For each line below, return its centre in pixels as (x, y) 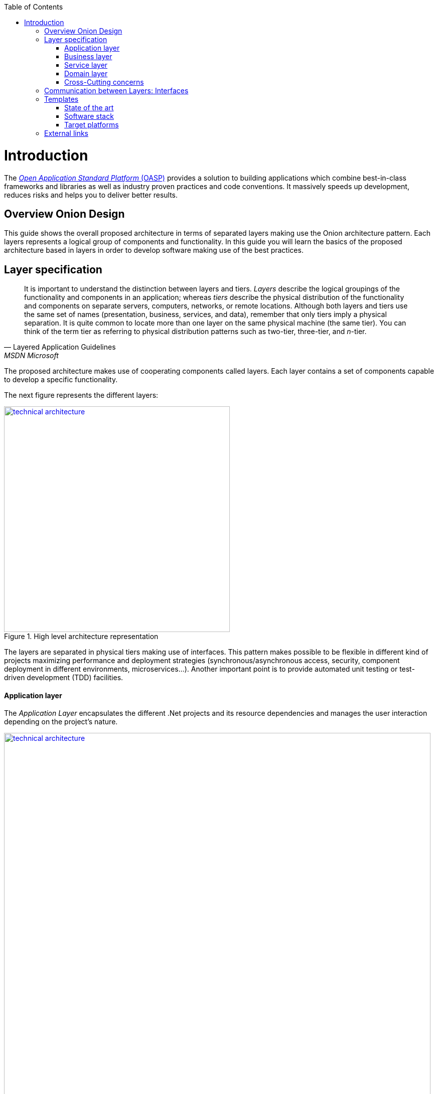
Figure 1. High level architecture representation (81, 637)
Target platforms (92, 125)
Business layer (88, 56)
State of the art (89, 108)
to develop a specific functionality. (61, 380)
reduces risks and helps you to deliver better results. (91, 195)
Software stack (89, 116)
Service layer (86, 65)
